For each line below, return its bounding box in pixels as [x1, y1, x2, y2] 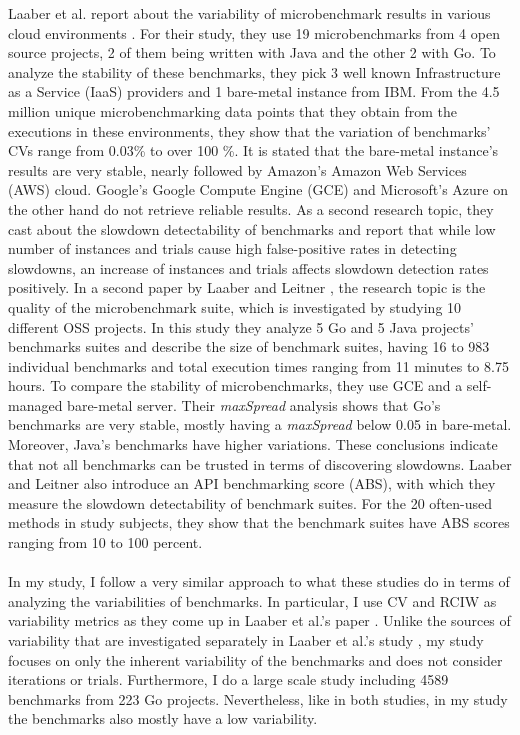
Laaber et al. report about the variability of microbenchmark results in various [8, 3, 491, 23]
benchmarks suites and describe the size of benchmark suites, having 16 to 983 [8, 336, 490, 357]
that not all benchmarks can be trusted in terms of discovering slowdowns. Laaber [8, 453, 512, 474]
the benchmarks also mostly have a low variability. [8, 708, 318, 729]
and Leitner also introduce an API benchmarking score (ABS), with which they [8, 473, 496, 494]
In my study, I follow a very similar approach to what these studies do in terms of [8, 571, 510, 592]
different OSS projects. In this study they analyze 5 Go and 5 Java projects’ [8, 316, 474, 337]
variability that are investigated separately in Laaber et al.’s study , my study [8, 630, 484, 650]
